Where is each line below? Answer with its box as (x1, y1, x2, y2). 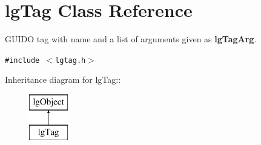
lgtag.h (55, 56, 86, 65)
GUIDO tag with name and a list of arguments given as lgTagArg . (5, 33, 257, 45)
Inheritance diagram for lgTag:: (5, 73, 121, 86)
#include (5, 56, 40, 65)
